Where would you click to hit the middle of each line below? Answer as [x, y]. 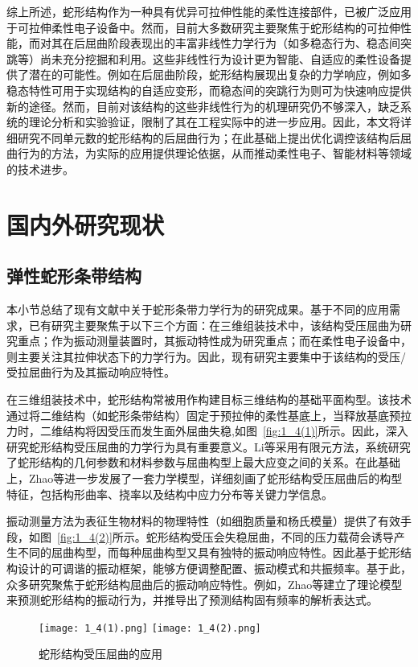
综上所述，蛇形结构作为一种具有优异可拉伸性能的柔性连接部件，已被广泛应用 [209, 11]
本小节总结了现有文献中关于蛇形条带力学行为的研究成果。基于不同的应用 [198, 309]
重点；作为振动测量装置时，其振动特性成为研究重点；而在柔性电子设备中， [214, 341]
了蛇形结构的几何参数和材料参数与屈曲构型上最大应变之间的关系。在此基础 [203, 462]
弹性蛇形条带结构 [74, 276]
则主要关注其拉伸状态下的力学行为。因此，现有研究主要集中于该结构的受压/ [206, 356]
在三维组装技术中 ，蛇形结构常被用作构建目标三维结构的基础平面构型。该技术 [209, 399]
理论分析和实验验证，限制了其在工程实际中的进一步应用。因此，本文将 [214, 122]
